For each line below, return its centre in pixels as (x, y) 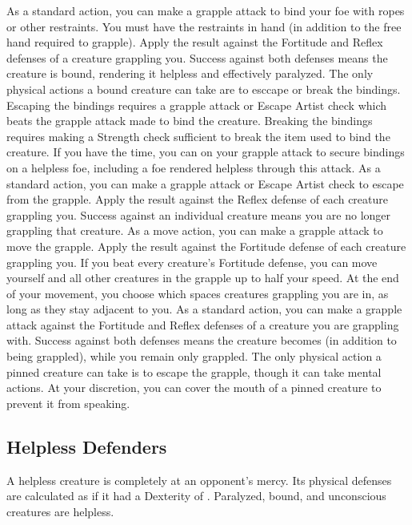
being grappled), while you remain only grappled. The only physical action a (194, 356)
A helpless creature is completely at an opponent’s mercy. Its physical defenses (199, 480)
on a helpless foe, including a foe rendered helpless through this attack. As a (194, 167)
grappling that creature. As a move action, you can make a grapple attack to (195, 230)
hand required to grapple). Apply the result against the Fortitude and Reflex (195, 42)
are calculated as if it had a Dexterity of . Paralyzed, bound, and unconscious (196, 496)
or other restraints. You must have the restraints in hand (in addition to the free (204, 26)
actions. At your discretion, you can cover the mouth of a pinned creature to (194, 388)
